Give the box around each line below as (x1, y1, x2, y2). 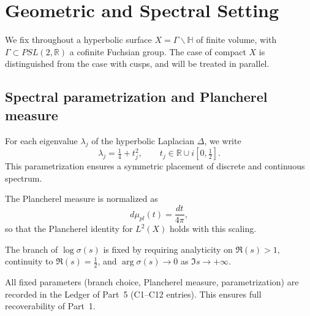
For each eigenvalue (5, 134, 78, 147)
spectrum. (5, 171, 42, 184)
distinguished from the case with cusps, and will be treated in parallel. (5, 57, 270, 70)
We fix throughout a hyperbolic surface (5, 33, 152, 46)
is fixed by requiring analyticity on (103, 242, 233, 255)
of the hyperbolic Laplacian (91, 134, 195, 147)
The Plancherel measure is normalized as (5, 192, 158, 205)
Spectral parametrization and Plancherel (5, 87, 268, 106)
